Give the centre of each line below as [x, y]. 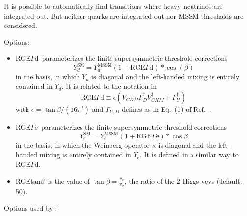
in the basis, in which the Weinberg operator [83, 145]
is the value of [69, 180]
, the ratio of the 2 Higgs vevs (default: [183, 180]
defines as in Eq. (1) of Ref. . [166, 109]
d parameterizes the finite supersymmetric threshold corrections [131, 58]
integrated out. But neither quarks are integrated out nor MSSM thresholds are [124, 15]
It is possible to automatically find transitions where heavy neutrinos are [113, 6]
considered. [21, 25]
